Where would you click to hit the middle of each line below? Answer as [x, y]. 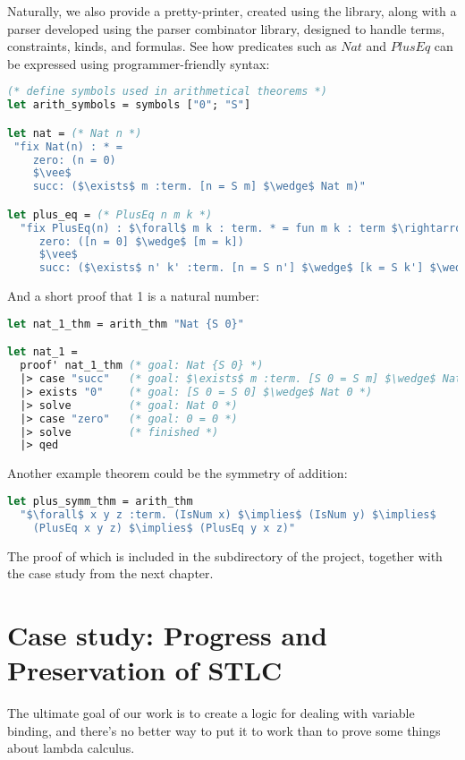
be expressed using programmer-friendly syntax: [139, 63]
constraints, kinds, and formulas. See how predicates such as [172, 46]
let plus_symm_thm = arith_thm [100, 501]
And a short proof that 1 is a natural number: [133, 296]
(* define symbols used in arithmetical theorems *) [167, 92]
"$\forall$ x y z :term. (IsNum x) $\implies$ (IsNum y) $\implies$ [228, 514]
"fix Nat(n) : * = [68, 146]
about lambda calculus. [71, 748]
